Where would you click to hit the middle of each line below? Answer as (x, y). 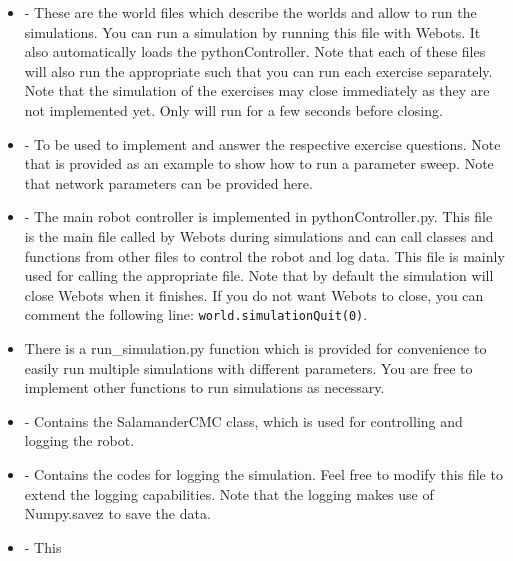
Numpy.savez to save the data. (117, 513)
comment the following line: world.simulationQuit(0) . (196, 314)
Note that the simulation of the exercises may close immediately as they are (257, 90)
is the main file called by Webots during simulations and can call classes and (259, 235)
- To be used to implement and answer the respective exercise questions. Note (262, 143)
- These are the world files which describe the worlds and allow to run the (250, 12)
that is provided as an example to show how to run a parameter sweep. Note (259, 163)
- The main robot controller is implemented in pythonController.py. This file (258, 216)
